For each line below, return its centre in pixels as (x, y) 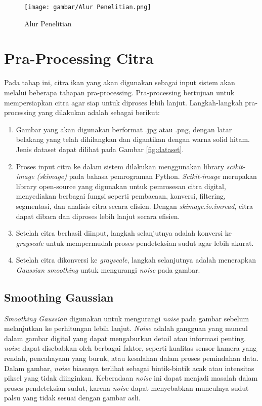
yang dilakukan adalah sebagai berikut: (99, 112)
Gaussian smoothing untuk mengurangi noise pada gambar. (108, 269)
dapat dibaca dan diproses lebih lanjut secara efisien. (98, 216)
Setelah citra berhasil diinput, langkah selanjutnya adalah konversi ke (124, 233)
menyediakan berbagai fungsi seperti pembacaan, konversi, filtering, (121, 196)
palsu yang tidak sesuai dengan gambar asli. (72, 398)
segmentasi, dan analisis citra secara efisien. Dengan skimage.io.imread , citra (135, 206)
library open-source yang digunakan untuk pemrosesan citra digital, (121, 186)
